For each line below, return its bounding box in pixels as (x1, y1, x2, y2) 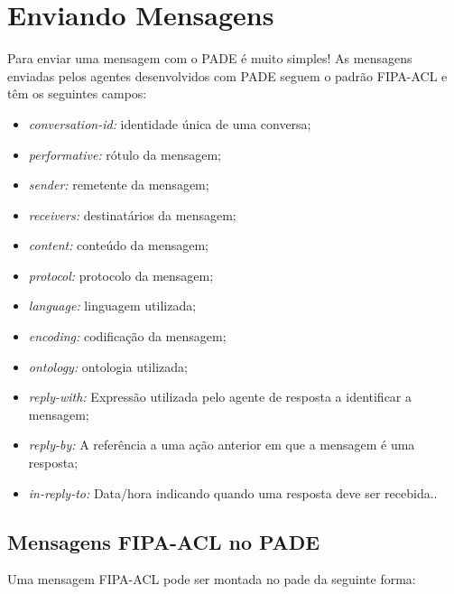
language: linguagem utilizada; (28, 296, 197, 315)
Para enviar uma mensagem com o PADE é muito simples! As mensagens (7, 49, 412, 68)
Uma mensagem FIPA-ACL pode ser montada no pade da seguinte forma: (7, 570, 416, 589)
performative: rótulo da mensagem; (28, 144, 222, 163)
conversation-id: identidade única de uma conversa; (28, 114, 311, 133)
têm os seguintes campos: (7, 84, 147, 103)
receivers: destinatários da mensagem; (28, 205, 236, 224)
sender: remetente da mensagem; (28, 175, 209, 194)
